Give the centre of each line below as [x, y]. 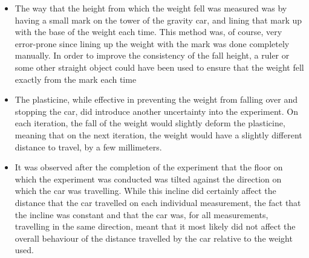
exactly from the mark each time [76, 79]
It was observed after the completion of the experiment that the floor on [149, 167]
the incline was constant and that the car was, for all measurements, [141, 214]
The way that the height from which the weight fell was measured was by [151, 8]
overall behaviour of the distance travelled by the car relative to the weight [154, 238]
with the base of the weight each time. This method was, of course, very [148, 32]
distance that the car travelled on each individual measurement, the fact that [158, 202]
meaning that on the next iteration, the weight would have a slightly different [158, 134]
